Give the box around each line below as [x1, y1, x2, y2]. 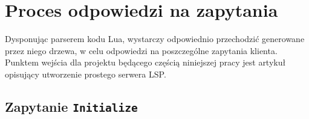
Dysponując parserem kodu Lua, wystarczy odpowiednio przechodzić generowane [5, 32, 305, 45]
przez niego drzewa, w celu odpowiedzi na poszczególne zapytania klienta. [5, 44, 278, 56]
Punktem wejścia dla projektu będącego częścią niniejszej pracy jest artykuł [5, 56, 286, 69]
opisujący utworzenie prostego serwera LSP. [5, 67, 166, 80]
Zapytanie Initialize [5, 97, 138, 115]
